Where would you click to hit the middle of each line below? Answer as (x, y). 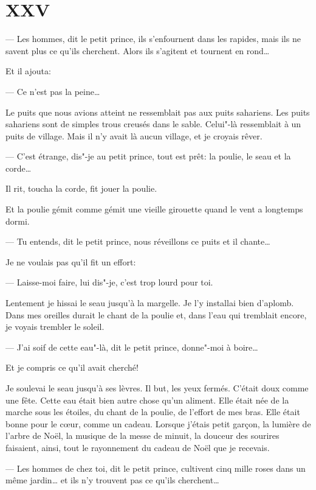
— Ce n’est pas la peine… (53, 91)
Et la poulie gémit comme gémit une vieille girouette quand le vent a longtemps (154, 209)
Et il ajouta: (28, 71)
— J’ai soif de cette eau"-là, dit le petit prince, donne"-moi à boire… (132, 347)
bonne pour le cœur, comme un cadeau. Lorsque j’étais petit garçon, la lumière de (158, 423)
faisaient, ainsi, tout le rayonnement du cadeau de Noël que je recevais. (138, 447)
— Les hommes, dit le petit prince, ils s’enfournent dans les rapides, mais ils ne (153, 39)
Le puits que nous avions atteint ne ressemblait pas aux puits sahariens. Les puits (158, 112)
